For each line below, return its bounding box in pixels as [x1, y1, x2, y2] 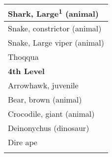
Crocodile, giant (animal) [8, 108, 95, 120]
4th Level [8, 65, 45, 77]
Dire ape [8, 136, 37, 148]
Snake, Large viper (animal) [8, 37, 104, 49]
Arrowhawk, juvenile [8, 79, 79, 91]
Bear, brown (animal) [8, 94, 82, 105]
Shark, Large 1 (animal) [8, 6, 99, 20]
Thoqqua [8, 51, 39, 63]
